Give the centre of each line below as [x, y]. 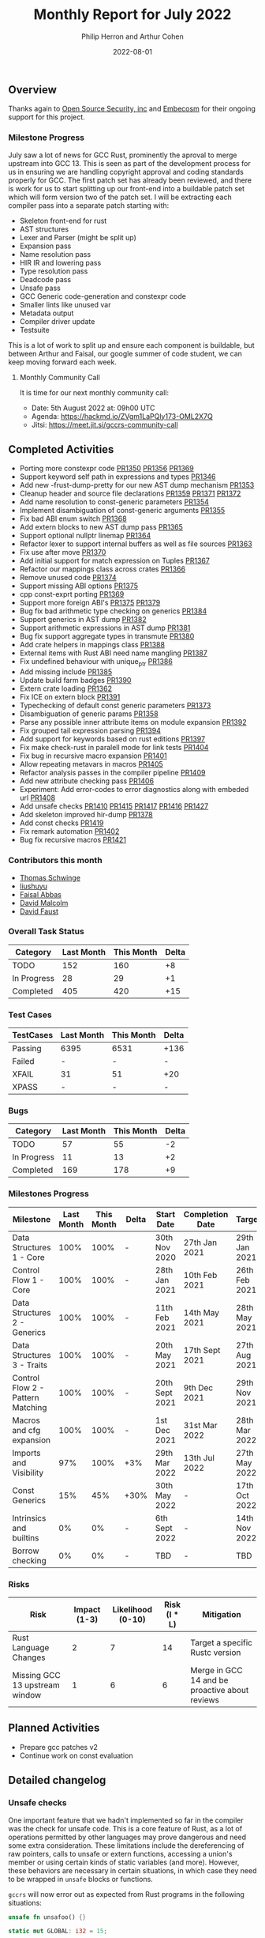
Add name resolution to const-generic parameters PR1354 [114, 502]
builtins [26, 1537]
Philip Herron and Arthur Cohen [132, 36]
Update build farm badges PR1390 [75, 681]
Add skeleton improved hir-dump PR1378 [86, 815]
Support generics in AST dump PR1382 [83, 620]
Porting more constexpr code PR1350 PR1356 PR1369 [107, 469]
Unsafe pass [40, 288]
